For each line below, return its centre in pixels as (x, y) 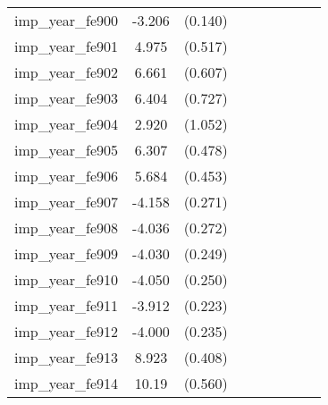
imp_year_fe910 (67, 279)
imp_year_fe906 (67, 176)
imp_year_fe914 (67, 383)
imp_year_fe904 (67, 124)
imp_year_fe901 (67, 46)
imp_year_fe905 (67, 150)
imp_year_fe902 (67, 72)
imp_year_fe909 (67, 253)
